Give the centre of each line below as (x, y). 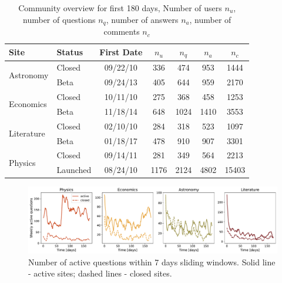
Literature (27, 133)
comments (122, 31)
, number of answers (142, 19)
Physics (22, 162)
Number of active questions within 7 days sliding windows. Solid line (152, 262)
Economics (28, 104)
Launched (74, 170)
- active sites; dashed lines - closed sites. (100, 273)
